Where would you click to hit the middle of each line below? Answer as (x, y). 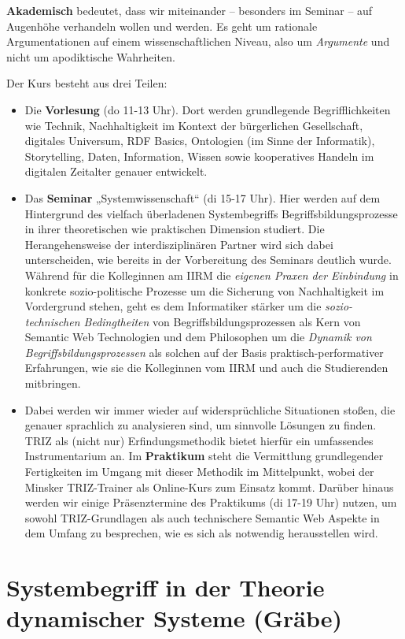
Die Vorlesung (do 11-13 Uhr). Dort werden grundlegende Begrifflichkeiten (208, 109)
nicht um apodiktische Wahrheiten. (91, 56)
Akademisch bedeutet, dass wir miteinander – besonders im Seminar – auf (190, 10)
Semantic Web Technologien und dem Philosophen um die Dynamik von (198, 337)
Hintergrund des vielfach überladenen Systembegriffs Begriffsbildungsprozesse (211, 213)
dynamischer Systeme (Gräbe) (174, 618)
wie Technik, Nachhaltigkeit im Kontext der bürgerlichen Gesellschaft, (194, 125)
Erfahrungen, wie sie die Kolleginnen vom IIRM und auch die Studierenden (206, 368)
